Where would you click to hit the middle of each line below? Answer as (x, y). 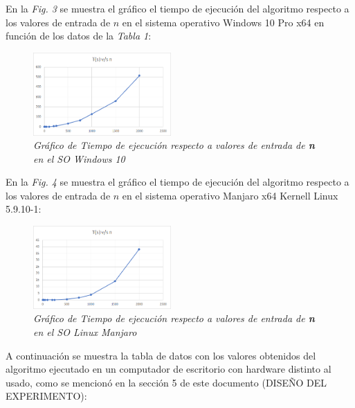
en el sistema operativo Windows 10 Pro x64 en (223, 22)
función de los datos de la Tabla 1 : (79, 36)
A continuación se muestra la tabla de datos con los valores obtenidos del (161, 355)
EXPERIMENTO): (46, 396)
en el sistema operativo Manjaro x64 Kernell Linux (230, 195)
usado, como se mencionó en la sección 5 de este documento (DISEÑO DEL (166, 382)
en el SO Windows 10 (79, 158)
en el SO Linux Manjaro (85, 331)
